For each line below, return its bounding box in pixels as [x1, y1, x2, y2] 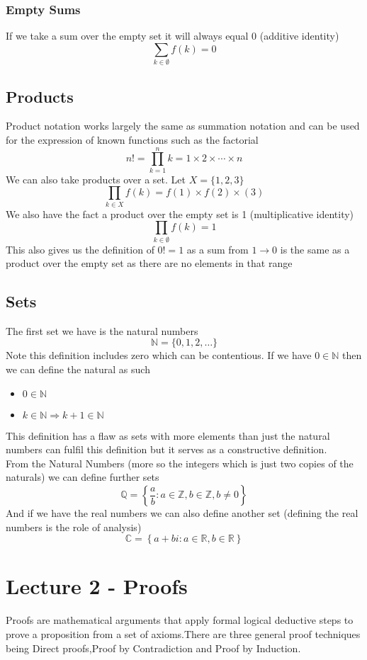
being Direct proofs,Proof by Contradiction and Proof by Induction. [6, 640, 301, 655]
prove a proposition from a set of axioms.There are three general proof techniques [6, 626, 361, 641]
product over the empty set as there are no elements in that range [6, 256, 293, 271]
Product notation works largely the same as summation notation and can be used [6, 118, 360, 133]
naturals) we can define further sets [6, 470, 159, 484]
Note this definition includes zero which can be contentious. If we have [6, 348, 312, 363]
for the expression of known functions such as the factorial [6, 132, 259, 147]
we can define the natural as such [6, 362, 150, 377]
